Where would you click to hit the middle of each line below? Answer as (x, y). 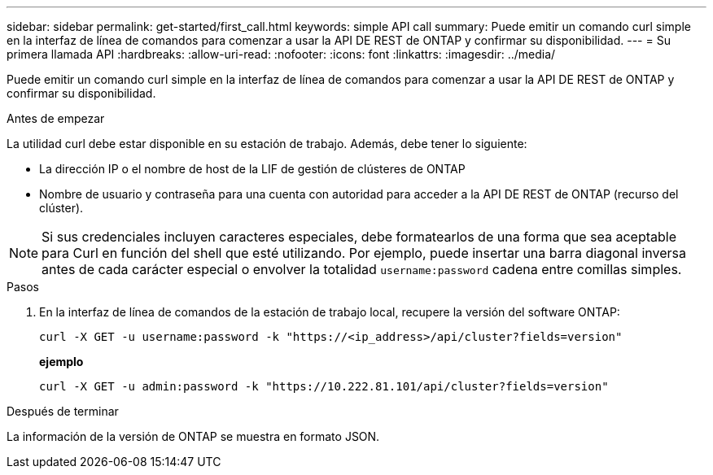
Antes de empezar (56, 118)
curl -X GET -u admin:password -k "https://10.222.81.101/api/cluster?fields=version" (324, 386)
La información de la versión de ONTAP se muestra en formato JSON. (193, 436)
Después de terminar (63, 411)
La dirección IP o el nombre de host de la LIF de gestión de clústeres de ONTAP (252, 169)
